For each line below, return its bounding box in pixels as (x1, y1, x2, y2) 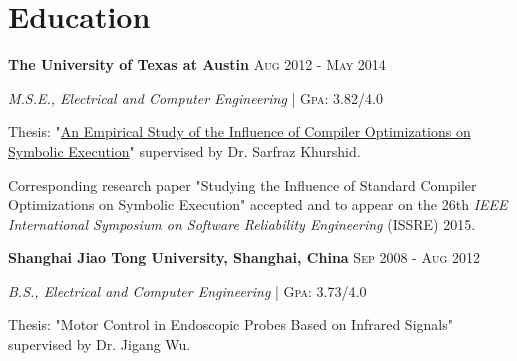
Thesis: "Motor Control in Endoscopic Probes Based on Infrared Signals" (8, 314, 453, 335)
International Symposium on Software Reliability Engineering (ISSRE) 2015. (8, 213, 476, 234)
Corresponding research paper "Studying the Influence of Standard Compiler (8, 174, 477, 195)
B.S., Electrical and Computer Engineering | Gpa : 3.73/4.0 (8, 280, 367, 301)
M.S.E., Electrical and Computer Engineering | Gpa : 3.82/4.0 (8, 87, 383, 108)
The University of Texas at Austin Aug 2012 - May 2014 (8, 54, 386, 75)
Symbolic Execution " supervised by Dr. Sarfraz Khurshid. (8, 140, 361, 161)
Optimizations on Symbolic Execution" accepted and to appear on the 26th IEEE (8, 194, 508, 215)
